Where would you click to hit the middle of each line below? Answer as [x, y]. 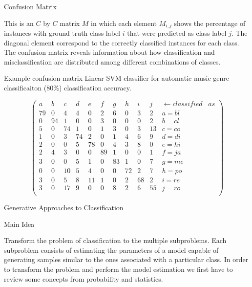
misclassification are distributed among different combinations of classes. [112, 61]
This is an [19, 23]
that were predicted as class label [177, 33]
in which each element [124, 23]
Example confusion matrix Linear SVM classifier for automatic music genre [116, 78]
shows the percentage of [210, 23]
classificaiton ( [25, 88]
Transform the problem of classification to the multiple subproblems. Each [115, 240]
